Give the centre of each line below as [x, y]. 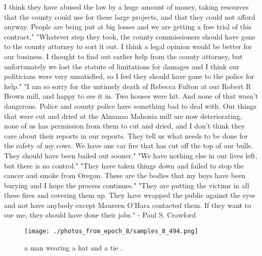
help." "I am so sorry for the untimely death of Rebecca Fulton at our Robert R [128, 86]
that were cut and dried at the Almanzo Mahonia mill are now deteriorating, [123, 116]
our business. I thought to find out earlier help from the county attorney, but [123, 56]
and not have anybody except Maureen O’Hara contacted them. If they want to [128, 205]
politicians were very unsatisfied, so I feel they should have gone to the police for [129, 76]
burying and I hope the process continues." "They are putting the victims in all [127, 185]
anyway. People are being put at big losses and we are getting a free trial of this [128, 27]
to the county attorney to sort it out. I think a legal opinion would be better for [128, 46]
